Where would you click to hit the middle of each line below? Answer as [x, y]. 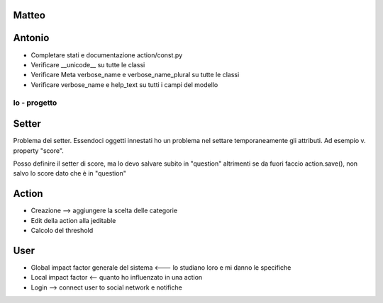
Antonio [31, 38]
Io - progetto [35, 103]
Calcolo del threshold [62, 231]
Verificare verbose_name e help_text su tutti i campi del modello [124, 84]
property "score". [38, 150]
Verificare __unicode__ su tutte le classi [88, 64]
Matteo [29, 15]
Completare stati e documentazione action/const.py [107, 55]
